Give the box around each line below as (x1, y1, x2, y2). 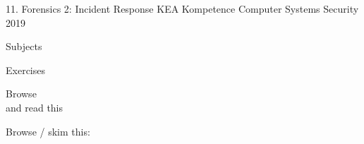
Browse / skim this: (6, 124, 90, 138)
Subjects (6, 39, 42, 54)
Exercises (6, 62, 45, 77)
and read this (6, 100, 63, 114)
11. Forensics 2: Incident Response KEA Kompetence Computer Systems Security (6, 1, 359, 16)
